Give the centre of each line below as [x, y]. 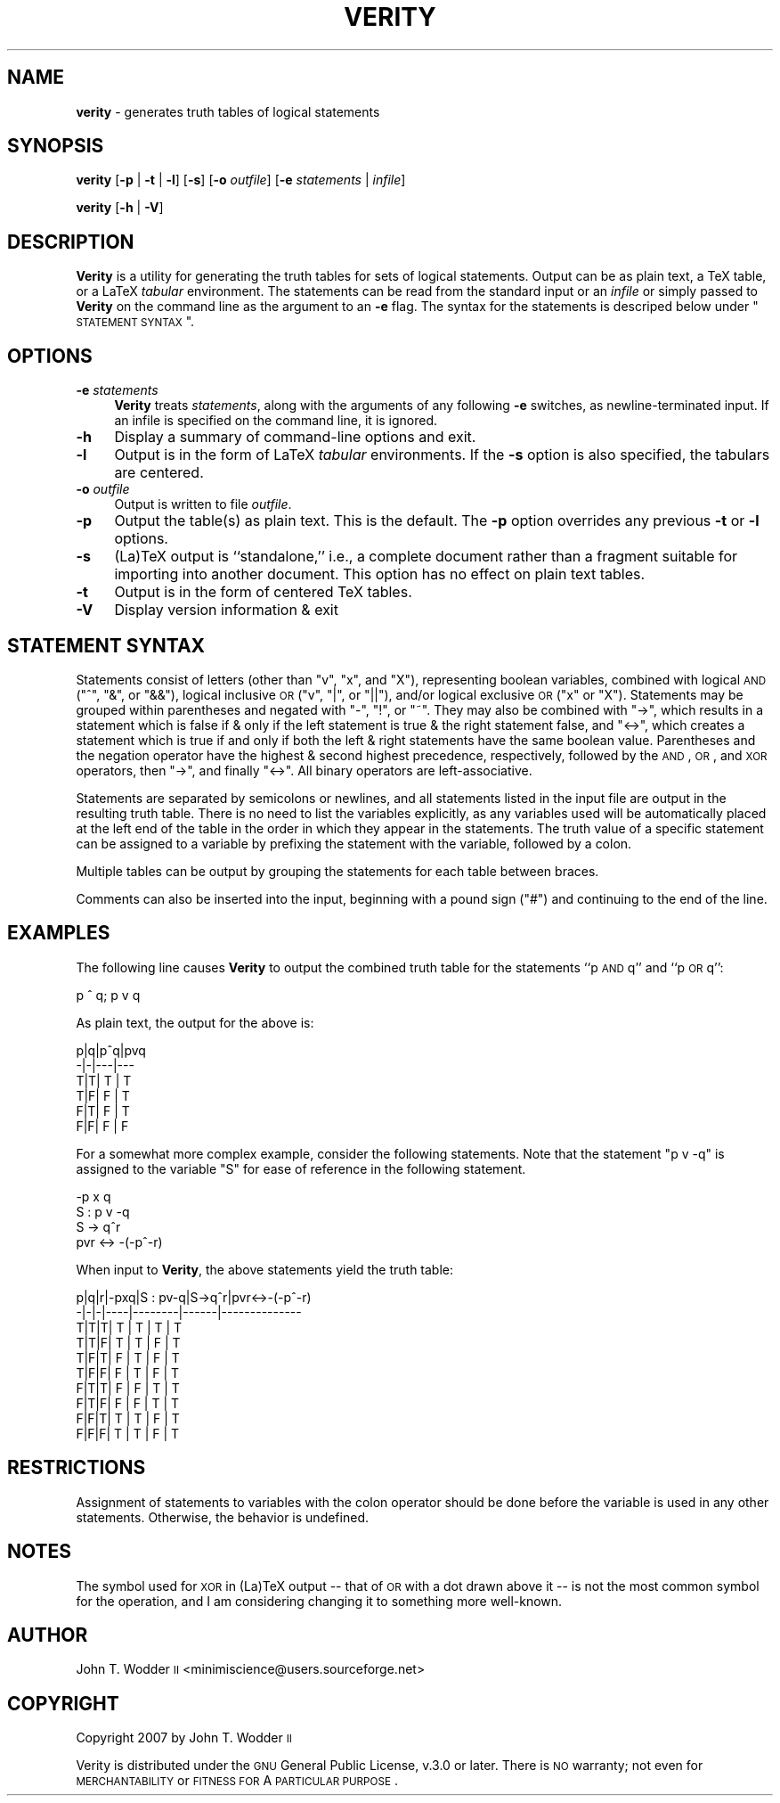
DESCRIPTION [71, 242]
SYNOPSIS [56, 146]
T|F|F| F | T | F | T [128, 1373]
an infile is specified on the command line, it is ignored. [276, 421]
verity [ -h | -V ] [120, 208]
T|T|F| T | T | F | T [128, 1342]
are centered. [159, 473]
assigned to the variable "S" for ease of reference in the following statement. [301, 1168]
